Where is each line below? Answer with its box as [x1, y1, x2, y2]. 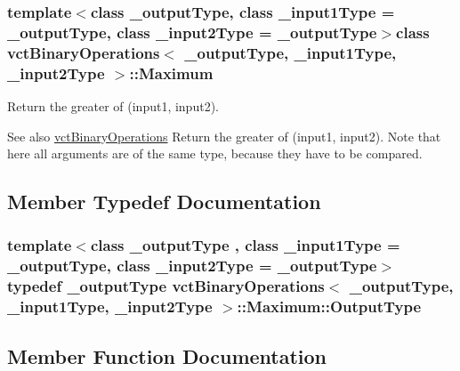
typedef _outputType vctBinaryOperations [7, 275, 325, 297]
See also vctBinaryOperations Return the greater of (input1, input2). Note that [7, 126, 441, 145]
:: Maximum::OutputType [237, 295, 422, 318]
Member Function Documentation [7, 342, 327, 369]
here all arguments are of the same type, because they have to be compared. [7, 144, 423, 163]
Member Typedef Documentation [7, 188, 321, 215]
